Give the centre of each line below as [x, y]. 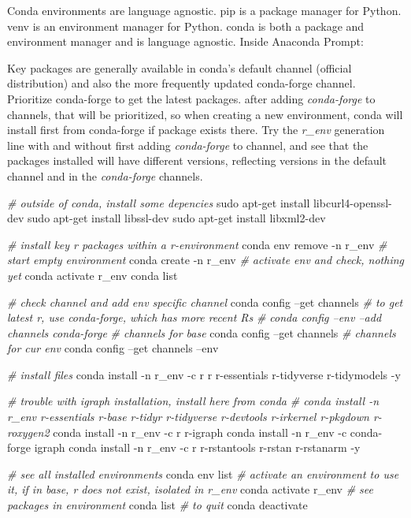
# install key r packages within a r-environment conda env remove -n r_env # [197, 244]
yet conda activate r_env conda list [93, 275]
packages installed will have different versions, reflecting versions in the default [197, 160]
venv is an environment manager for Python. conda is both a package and [186, 26]
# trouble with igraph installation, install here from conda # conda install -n [193, 401]
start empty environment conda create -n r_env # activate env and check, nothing [205, 260]
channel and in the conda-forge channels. [105, 175]
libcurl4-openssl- [352, 202]
